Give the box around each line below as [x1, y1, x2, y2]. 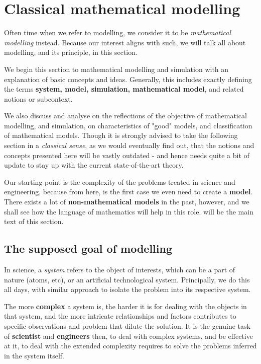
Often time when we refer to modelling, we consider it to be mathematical [4, 27, 231, 38]
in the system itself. [4, 350, 64, 360]
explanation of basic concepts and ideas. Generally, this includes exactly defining [4, 74, 252, 84]
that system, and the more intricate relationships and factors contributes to [4, 311, 236, 321]
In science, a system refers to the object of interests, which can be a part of [4, 264, 235, 275]
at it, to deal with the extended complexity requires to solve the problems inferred [4, 340, 257, 351]
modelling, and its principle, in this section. [4, 47, 138, 57]
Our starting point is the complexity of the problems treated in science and [4, 176, 235, 187]
